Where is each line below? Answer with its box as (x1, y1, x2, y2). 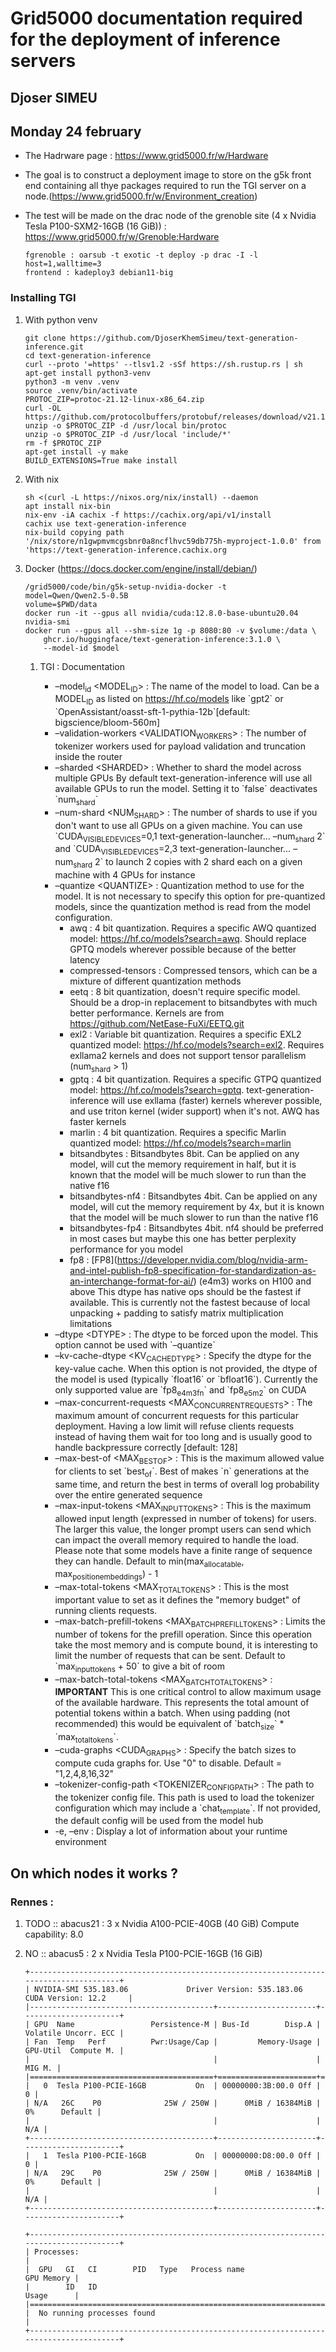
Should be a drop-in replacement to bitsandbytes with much (69, 997, 318, 1009)
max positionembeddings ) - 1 (54, 1568, 159, 1582)
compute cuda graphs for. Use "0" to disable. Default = (54, 1757, 283, 1769)
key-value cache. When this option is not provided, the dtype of (54, 1362, 318, 1374)
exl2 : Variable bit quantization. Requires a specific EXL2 (69, 1028, 302, 1041)
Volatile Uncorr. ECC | (24, 2028, 125, 2039)
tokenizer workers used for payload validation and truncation (54, 740, 306, 752)
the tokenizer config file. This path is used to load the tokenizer (54, 1791, 315, 1803)
